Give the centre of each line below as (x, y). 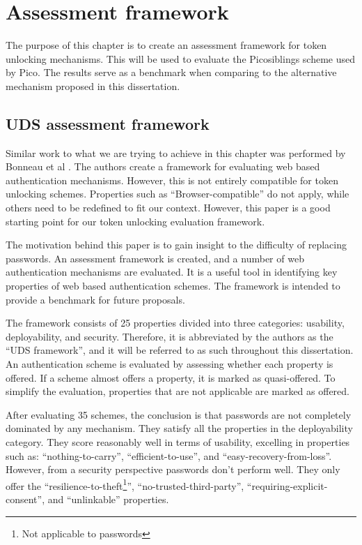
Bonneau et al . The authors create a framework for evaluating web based (163, 166)
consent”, (25, 499)
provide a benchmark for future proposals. (95, 299)
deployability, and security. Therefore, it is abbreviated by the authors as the (170, 336)
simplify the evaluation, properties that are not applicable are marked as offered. (178, 391)
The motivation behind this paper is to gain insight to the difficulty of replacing (176, 245)
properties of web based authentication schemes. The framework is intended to (173, 286)
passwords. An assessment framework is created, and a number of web (155, 258)
